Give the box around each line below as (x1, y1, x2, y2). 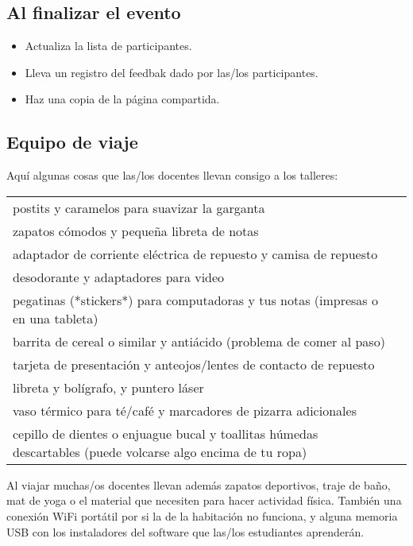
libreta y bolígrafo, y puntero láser (13, 378, 204, 397)
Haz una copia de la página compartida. (25, 91, 220, 107)
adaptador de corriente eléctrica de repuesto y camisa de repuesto (13, 244, 378, 263)
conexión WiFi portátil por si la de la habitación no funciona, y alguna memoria (6, 507, 398, 524)
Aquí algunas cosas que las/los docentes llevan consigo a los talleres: (6, 167, 338, 184)
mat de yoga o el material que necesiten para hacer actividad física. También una (6, 492, 402, 509)
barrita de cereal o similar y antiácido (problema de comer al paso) (13, 331, 385, 350)
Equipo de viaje (6, 130, 138, 154)
